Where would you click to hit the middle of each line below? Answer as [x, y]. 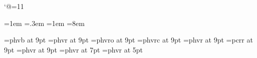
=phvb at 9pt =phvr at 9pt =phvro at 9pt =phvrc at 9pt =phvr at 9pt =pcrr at [128, 40]
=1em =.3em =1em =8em [44, 23]
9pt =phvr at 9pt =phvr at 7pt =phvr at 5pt [74, 49]
